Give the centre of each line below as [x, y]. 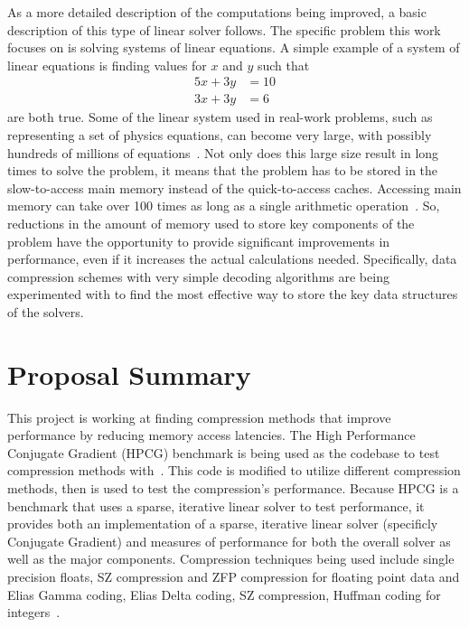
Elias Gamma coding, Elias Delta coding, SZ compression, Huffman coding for [224, 594]
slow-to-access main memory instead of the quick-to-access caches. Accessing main [234, 187]
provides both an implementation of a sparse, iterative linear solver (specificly [223, 524]
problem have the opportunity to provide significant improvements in [199, 241]
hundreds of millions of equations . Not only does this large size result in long [223, 152]
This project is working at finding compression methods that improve [199, 417]
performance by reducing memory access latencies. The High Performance [211, 435]
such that [283, 65]
